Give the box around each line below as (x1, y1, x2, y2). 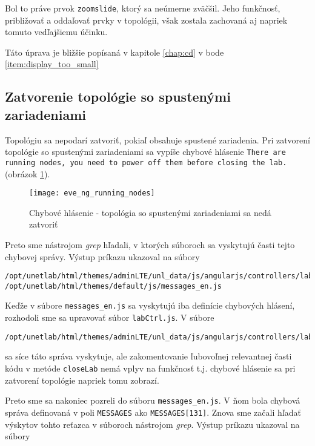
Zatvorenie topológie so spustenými (5, 87, 231, 106)
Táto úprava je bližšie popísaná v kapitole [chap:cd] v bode (5, 45, 224, 58)
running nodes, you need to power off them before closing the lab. (5, 158, 287, 167)
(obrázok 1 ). (5, 167, 50, 180)
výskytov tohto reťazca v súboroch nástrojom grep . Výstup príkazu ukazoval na (5, 418, 300, 430)
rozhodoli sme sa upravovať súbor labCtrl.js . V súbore (5, 311, 214, 324)
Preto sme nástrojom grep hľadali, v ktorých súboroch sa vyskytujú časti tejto (5, 238, 295, 251)
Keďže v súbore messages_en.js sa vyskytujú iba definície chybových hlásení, (5, 299, 295, 312)
